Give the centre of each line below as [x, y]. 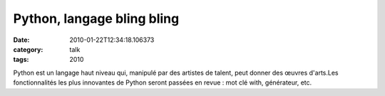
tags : [21, 60]
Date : [21, 40]
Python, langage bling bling [96, 18]
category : [28, 49]
